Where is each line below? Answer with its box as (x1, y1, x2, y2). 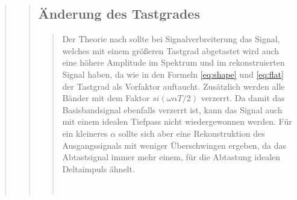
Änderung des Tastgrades (38, 4, 200, 23)
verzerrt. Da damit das (201, 92, 285, 104)
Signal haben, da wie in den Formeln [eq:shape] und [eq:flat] (62, 67, 284, 80)
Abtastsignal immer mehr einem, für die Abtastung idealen (62, 151, 281, 163)
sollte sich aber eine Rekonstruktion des (118, 127, 265, 139)
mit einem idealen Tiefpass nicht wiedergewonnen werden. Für (62, 115, 292, 128)
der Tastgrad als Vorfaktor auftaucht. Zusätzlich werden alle (62, 80, 285, 92)
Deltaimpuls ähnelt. (62, 162, 135, 175)
